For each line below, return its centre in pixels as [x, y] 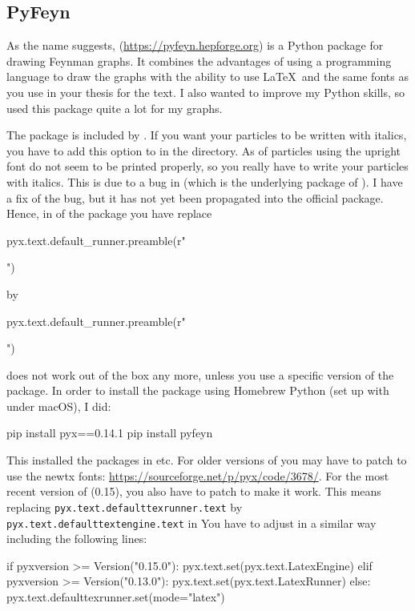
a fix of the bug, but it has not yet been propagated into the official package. [195, 197]
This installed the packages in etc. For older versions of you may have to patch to [207, 460]
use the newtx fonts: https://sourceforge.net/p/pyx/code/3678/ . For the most [198, 475]
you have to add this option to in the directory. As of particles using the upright [204, 150]
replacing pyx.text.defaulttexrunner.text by [125, 506]
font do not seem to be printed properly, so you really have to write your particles [207, 166]
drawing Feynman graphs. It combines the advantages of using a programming [199, 60]
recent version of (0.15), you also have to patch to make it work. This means [194, 491]
